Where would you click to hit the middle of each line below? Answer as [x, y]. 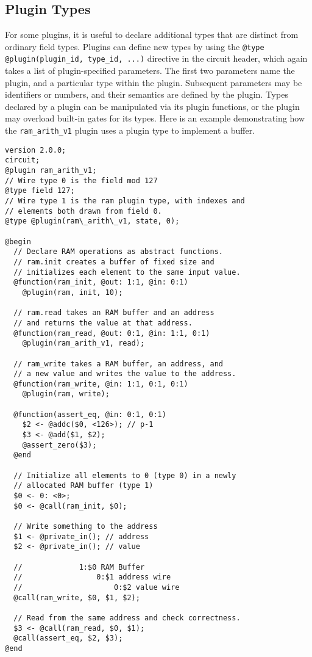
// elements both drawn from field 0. [83, 211]
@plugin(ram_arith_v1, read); [83, 343]
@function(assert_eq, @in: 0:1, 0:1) [90, 414]
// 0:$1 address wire [92, 577]
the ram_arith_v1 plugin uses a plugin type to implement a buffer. [130, 130]
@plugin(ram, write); [66, 394]
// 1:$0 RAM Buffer [79, 567]
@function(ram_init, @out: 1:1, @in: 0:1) [101, 282]
